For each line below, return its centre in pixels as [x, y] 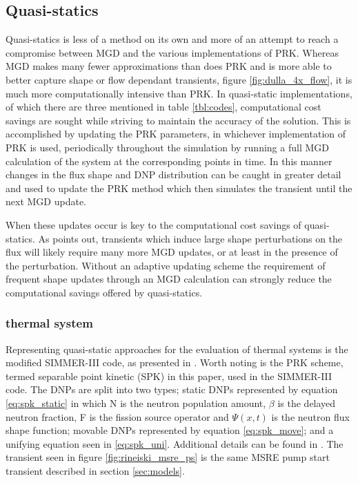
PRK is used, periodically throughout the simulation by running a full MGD [167, 147]
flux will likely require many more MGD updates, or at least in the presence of [172, 252]
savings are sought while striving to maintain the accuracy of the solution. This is [178, 120]
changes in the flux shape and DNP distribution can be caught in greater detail [173, 174]
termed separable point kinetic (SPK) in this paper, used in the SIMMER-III [169, 376]
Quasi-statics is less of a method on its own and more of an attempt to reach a [172, 39]
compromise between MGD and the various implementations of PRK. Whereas [172, 52]
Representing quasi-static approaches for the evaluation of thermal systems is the [177, 349]
